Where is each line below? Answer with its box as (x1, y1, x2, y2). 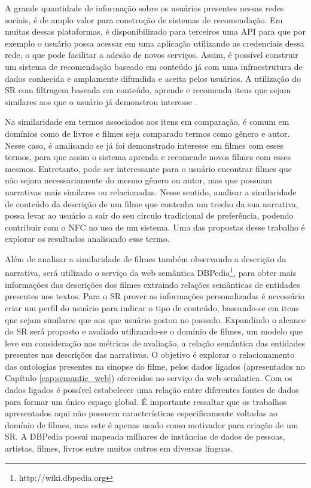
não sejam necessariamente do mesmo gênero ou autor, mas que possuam (5, 174, 273, 186)
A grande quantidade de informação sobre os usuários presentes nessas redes (5, 2, 284, 14)
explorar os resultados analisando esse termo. (5, 232, 170, 245)
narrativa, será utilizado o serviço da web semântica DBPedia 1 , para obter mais (5, 265, 297, 279)
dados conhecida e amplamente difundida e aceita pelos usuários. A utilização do (5, 72, 301, 84)
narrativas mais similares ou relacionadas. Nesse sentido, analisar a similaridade (5, 185, 297, 198)
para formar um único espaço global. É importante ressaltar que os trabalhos (5, 395, 287, 407)
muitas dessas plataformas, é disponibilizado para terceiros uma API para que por (5, 25, 306, 38)
